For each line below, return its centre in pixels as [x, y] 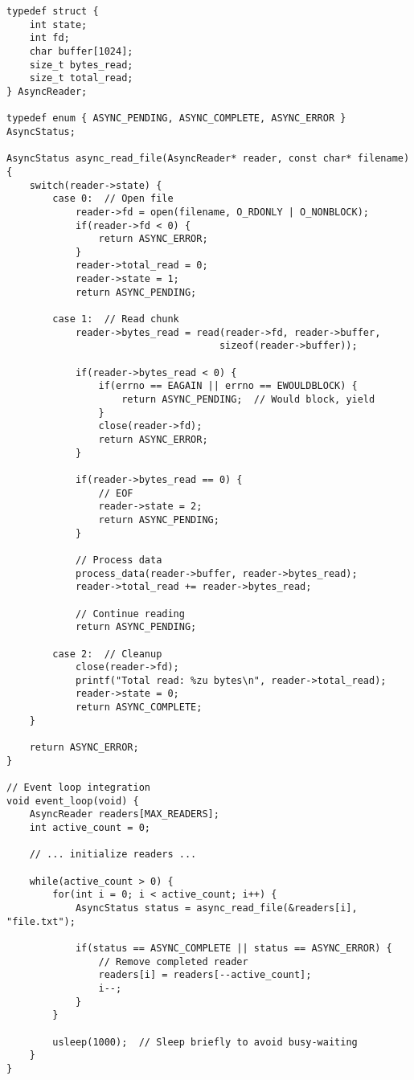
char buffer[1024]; [81, 51]
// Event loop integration [78, 788]
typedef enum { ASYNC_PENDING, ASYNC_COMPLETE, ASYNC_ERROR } [176, 119]
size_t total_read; [81, 78]
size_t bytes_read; [81, 65]
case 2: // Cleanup [107, 654]
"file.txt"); [41, 921]
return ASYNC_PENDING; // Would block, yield [248, 400]
